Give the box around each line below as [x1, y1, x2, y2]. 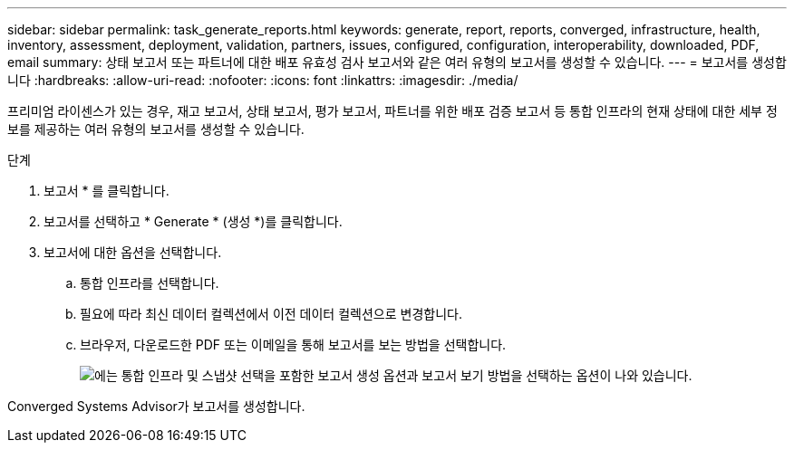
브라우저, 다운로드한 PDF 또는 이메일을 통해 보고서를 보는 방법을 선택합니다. [80, 337, 507, 352]
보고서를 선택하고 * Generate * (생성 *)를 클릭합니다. [44, 214, 343, 229]
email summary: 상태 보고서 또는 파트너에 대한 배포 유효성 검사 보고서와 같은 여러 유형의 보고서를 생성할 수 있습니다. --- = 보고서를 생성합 [7, 54, 787, 70]
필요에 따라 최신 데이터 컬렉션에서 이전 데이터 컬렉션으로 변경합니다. [80, 306, 462, 321]
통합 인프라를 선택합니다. [80, 275, 219, 291]
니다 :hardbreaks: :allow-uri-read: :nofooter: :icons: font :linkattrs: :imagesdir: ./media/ [7, 72, 518, 88]
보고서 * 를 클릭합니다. [44, 183, 169, 198]
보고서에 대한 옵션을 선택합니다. [44, 244, 222, 260]
